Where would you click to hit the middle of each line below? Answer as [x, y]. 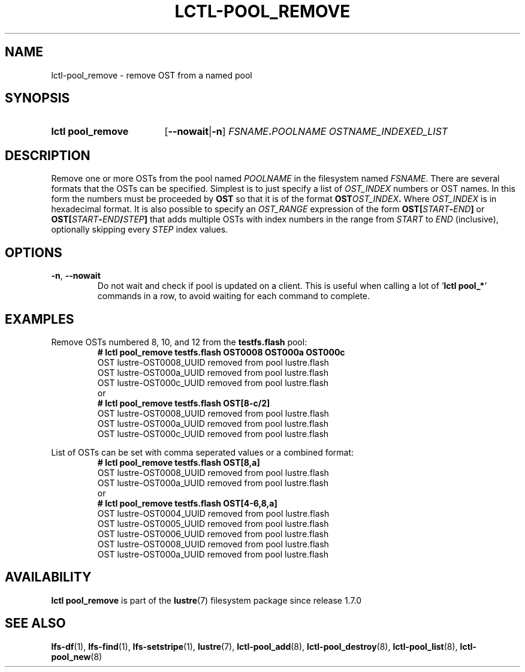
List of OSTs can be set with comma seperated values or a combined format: [203, 452]
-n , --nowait [76, 276]
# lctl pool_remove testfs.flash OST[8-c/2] [184, 403]
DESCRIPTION [48, 155]
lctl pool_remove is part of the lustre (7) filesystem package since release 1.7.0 [206, 600]
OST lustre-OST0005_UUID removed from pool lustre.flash [213, 523]
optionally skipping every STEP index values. [140, 230]
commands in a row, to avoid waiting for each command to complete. [234, 296]
